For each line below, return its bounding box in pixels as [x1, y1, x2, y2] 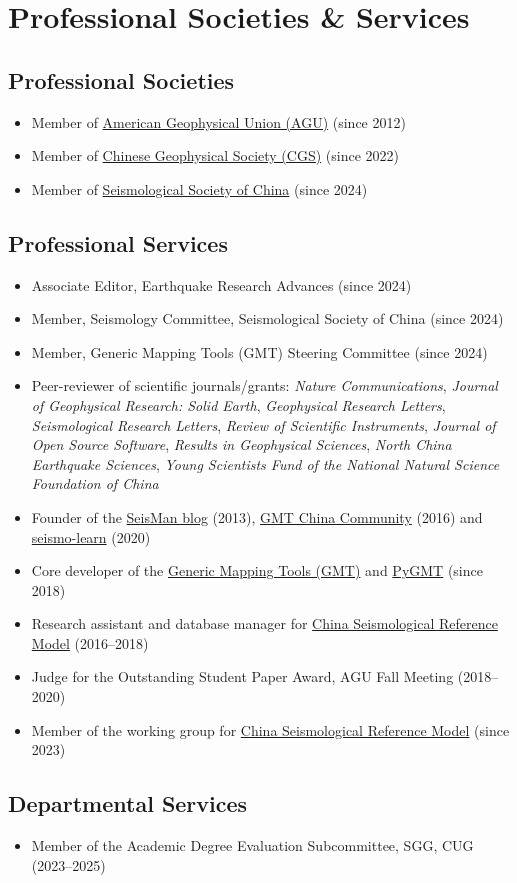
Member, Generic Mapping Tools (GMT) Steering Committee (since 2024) [31, 341, 488, 362]
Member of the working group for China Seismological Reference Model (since [31, 719, 510, 740]
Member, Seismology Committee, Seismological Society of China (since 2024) [31, 308, 504, 329]
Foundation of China [31, 473, 159, 494]
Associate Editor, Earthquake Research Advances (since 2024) [31, 274, 412, 295]
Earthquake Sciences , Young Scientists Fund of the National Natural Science [31, 453, 500, 474]
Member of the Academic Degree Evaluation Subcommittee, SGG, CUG [31, 835, 474, 856]
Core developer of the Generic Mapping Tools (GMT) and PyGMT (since [31, 560, 483, 581]
